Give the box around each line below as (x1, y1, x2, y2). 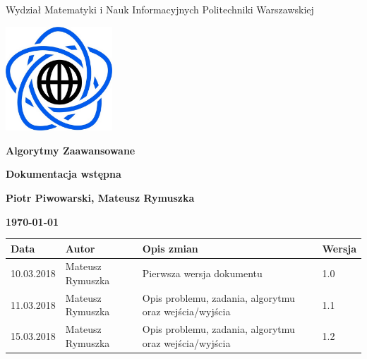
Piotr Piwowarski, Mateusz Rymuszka (6, 190, 195, 205)
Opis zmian (142, 241, 198, 255)
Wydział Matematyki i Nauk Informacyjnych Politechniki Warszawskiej (6, 2, 314, 16)
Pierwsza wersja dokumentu (142, 266, 263, 281)
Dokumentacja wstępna (6, 166, 121, 181)
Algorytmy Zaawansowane (6, 142, 136, 157)
